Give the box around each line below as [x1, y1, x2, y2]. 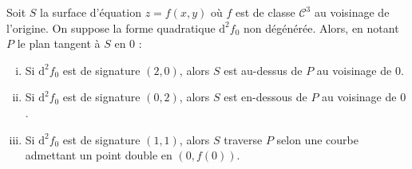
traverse [224, 131, 263, 147]
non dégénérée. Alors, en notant [244, 19, 399, 36]
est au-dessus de [224, 61, 303, 78]
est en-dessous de [224, 88, 307, 105]
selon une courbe [276, 131, 359, 147]
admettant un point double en [25, 147, 172, 163]
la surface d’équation [40, 4, 141, 20]
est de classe [235, 4, 295, 20]
